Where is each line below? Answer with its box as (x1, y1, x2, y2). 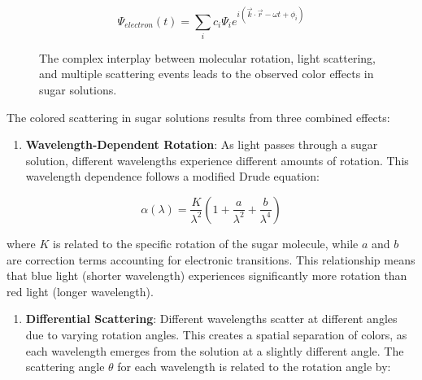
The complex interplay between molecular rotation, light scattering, (39, 49, 376, 66)
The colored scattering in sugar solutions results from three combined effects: (7, 108, 390, 125)
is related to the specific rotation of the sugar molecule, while (53, 234, 359, 251)
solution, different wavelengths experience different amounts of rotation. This (25, 151, 409, 168)
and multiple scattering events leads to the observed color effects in (39, 65, 374, 82)
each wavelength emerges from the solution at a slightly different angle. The (25, 342, 404, 359)
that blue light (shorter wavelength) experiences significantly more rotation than (7, 267, 407, 284)
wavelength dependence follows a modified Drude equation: (25, 168, 320, 185)
